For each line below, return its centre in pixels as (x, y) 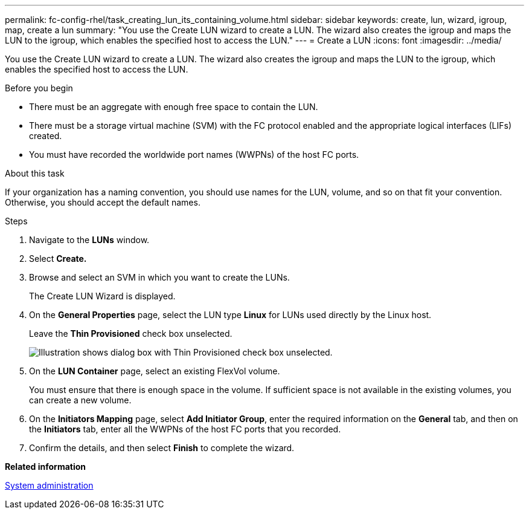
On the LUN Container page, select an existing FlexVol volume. (155, 371)
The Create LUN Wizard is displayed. (102, 296)
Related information (46, 467)
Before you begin (39, 88)
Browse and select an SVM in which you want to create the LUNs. (159, 277)
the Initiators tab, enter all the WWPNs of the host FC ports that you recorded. (185, 429)
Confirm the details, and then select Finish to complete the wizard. (162, 448)
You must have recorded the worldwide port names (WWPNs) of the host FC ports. (194, 155)
